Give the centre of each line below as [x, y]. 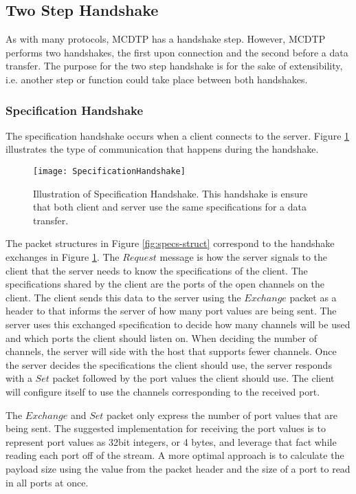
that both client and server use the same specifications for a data [170, 207]
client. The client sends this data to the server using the [123, 297]
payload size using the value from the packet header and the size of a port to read [178, 468]
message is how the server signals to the [244, 257]
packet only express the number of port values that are [222, 415]
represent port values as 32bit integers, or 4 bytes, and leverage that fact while [171, 441]
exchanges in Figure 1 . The [63, 257]
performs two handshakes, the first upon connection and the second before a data [177, 52]
